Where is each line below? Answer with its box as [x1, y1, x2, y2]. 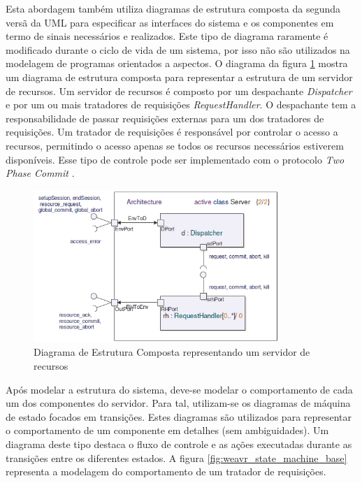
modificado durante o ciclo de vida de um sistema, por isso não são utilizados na [6, 42, 350, 57]
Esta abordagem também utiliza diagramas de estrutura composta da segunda [6, 1, 341, 15]
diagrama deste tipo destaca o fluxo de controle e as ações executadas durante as [6, 436, 352, 451]
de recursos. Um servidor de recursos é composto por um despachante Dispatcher [6, 83, 352, 98]
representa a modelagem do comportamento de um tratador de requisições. [6, 464, 326, 479]
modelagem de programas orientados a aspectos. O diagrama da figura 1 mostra [6, 56, 348, 71]
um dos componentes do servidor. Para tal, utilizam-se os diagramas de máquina [6, 396, 351, 410]
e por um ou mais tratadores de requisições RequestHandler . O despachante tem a [6, 97, 356, 112]
